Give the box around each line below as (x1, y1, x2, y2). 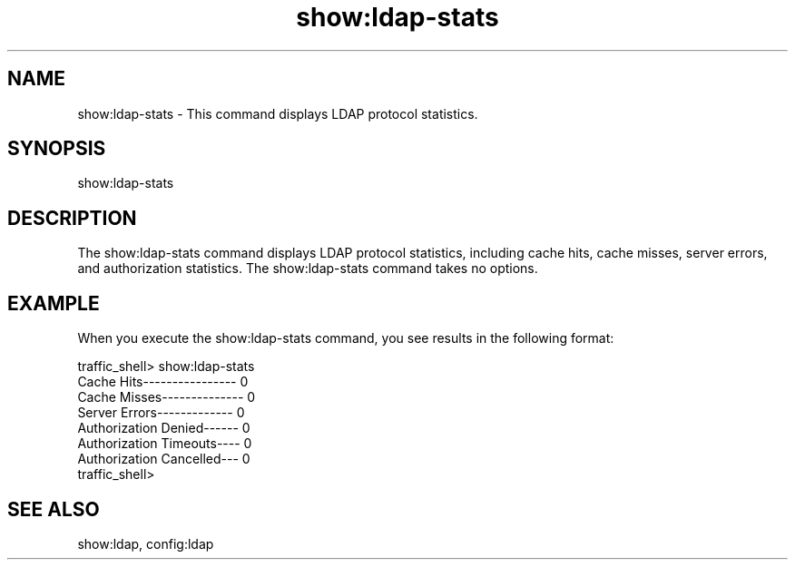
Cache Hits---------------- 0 (77, 374, 249, 390)
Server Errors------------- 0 (77, 405, 245, 421)
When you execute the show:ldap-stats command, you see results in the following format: (77, 330, 614, 347)
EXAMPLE (7, 291, 100, 315)
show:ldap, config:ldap (77, 535, 214, 552)
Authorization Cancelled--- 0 (77, 451, 250, 467)
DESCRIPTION (7, 206, 137, 230)
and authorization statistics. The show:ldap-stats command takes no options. (77, 260, 538, 277)
